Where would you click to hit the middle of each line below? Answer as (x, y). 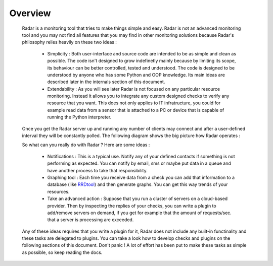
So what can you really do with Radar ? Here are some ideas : (86, 145)
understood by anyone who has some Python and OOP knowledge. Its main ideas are (136, 75)
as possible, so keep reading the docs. (62, 252)
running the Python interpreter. (79, 117)
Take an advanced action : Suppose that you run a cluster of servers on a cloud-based (138, 198)
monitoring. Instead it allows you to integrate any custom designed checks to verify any (138, 96)
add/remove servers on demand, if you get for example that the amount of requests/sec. (140, 213)
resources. (58, 191)
